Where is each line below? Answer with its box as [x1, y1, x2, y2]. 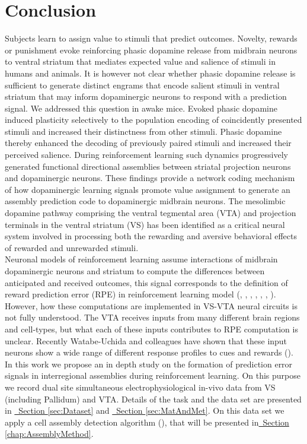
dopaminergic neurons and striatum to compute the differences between [5, 265, 265, 277]
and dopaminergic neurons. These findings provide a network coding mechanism [5, 172, 295, 184]
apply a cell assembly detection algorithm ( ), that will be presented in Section [5, 416, 289, 428]
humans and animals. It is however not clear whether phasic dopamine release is [5, 66, 296, 79]
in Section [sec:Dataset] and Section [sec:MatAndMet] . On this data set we [5, 404, 284, 417]
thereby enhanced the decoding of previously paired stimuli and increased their [5, 137, 292, 149]
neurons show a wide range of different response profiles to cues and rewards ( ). [5, 346, 293, 359]
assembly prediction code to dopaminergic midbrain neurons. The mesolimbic [5, 195, 286, 207]
